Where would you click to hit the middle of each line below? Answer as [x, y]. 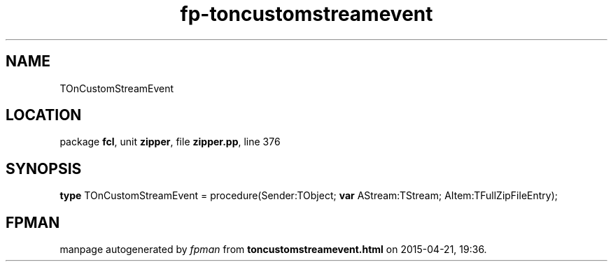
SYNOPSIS [44, 168]
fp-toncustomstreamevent [306, 14]
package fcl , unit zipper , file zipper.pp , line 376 [170, 142]
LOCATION [44, 115]
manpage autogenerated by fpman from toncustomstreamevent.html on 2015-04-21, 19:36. [273, 250]
